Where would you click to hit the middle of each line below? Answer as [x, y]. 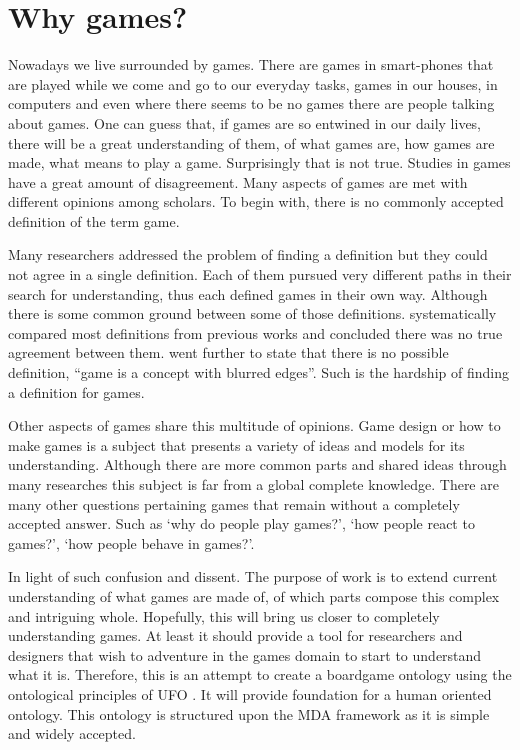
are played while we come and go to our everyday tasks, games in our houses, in [253, 83]
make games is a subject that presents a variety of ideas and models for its [236, 444]
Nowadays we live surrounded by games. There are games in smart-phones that [251, 64]
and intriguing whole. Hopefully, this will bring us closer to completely [224, 615]
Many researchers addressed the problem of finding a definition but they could [248, 254]
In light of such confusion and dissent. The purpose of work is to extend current [253, 576]
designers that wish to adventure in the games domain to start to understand [245, 654]
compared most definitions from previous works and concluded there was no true [255, 332]
